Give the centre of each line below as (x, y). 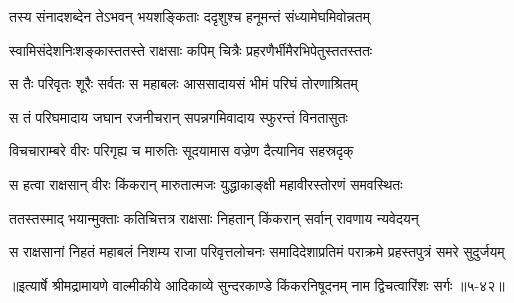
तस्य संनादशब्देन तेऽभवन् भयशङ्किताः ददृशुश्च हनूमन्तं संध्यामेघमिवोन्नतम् (189, 16)
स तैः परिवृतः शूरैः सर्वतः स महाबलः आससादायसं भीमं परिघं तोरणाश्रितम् (183, 83)
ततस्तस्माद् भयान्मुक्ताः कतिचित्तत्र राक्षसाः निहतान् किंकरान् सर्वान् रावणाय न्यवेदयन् (214, 217)
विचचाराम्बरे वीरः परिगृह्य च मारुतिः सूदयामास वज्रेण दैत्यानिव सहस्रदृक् (181, 150)
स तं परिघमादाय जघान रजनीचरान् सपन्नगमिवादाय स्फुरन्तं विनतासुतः (178, 116)
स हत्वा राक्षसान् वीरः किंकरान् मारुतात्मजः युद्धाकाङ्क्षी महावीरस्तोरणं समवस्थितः (206, 183)
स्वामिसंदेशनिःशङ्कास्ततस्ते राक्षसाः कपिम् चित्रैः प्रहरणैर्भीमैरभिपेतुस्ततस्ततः (191, 49)
